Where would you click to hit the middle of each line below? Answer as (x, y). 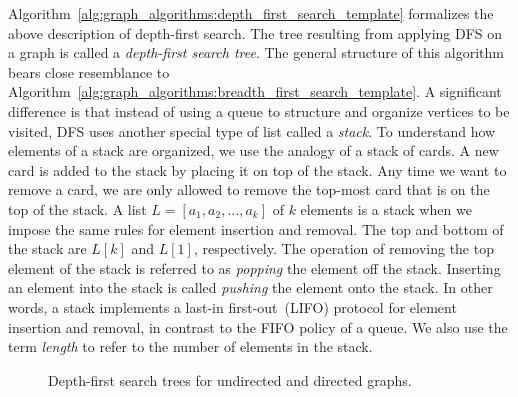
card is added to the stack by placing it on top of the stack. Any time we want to (257, 169)
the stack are (47, 248)
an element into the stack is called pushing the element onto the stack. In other (250, 287)
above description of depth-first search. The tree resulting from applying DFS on (255, 32)
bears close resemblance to (89, 71)
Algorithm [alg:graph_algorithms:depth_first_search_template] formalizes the (251, 13)
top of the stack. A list (77, 208)
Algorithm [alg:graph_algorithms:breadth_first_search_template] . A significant (255, 91)
